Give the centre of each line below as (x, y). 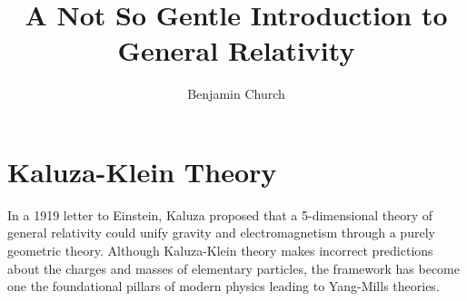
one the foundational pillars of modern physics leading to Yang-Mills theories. (224, 286)
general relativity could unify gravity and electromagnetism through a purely (221, 233)
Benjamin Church (236, 94)
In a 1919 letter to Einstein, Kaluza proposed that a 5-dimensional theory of (220, 214)
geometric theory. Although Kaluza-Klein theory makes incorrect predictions (220, 251)
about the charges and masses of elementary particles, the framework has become (233, 268)
